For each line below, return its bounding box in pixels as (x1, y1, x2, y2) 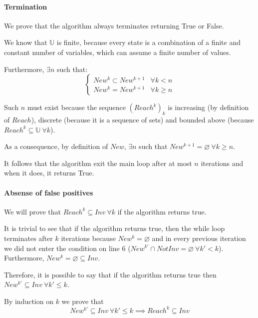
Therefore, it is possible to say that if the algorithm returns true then (4, 269, 217, 279)
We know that (4, 37, 47, 47)
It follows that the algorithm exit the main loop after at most (4, 157, 192, 168)
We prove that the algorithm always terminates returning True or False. (4, 20, 224, 30)
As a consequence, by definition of (4, 141, 108, 151)
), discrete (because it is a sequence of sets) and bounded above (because (31, 114, 254, 124)
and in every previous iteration (152, 232, 246, 243)
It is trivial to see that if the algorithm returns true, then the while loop (4, 223, 225, 233)
